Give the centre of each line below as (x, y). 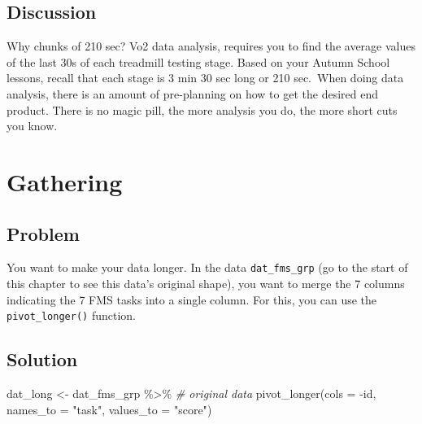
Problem (43, 233)
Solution (42, 359)
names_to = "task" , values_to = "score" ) (109, 409)
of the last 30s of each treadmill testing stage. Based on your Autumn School (198, 61)
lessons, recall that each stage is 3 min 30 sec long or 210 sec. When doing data (205, 78)
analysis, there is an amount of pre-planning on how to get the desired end (192, 93)
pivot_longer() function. (71, 315)
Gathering (65, 181)
